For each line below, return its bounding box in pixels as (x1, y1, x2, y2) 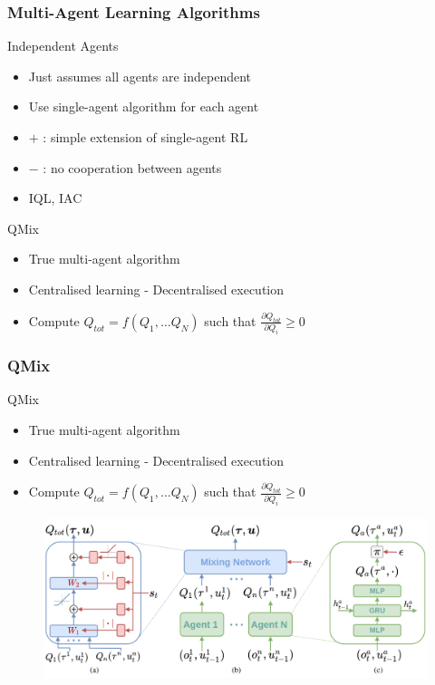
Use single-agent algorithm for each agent (28, 97, 259, 116)
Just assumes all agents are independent (28, 66, 252, 85)
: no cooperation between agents (43, 158, 222, 177)
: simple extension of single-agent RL (43, 128, 248, 146)
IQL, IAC (28, 188, 82, 207)
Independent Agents (7, 36, 119, 55)
